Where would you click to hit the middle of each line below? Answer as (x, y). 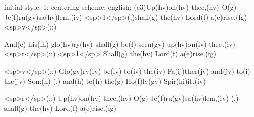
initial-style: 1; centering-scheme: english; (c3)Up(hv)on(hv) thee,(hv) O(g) (120, 7)
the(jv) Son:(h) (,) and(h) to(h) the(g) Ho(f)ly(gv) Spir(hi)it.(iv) (105, 81)
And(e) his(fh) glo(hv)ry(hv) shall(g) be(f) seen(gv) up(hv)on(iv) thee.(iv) (120, 43)
